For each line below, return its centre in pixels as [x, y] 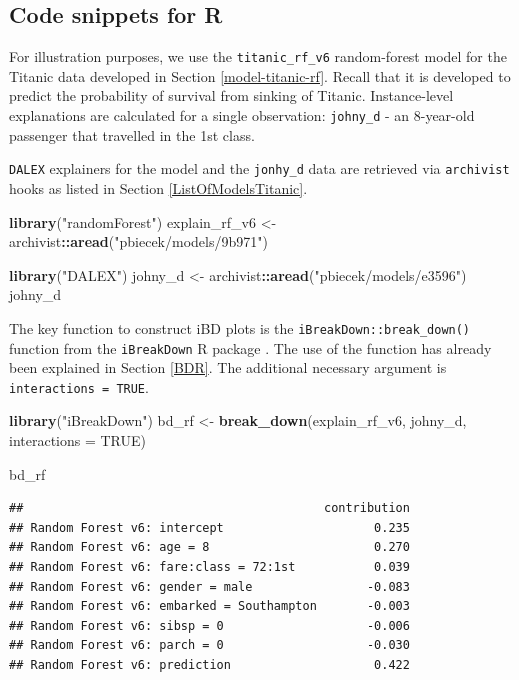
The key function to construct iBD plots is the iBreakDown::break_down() [240, 327]
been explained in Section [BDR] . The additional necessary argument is [228, 367]
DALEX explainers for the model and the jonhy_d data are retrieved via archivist [259, 168]
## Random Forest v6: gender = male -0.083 [209, 586]
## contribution [209, 508]
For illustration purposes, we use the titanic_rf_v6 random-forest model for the [258, 56]
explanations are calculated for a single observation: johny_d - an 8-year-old [242, 115]
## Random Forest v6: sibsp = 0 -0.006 [209, 625]
